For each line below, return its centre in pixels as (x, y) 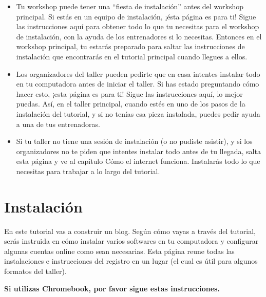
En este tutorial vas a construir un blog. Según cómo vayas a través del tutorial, (130, 231)
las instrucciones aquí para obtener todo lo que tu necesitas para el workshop (138, 26)
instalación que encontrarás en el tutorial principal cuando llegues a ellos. (132, 56)
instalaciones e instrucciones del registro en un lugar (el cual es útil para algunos (131, 261)
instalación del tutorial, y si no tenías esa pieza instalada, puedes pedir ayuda (138, 113)
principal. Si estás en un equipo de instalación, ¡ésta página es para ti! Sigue (136, 16)
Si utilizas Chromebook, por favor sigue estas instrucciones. (112, 288)
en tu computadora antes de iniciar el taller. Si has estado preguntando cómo (138, 84)
